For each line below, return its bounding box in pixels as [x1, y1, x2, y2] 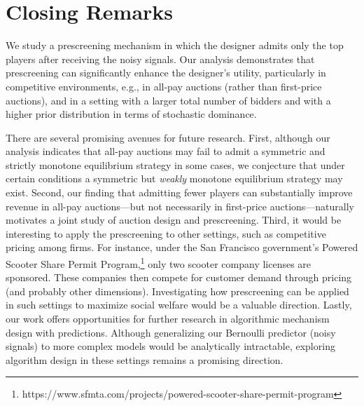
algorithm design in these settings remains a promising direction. [6, 352, 283, 367]
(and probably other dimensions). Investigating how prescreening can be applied [6, 283, 349, 298]
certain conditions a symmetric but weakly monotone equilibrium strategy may [6, 171, 343, 186]
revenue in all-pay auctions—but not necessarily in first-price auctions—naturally [6, 198, 355, 213]
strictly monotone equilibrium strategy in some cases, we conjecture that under [6, 157, 345, 172]
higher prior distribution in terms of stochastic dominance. [6, 107, 257, 121]
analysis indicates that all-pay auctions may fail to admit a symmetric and [6, 144, 325, 158]
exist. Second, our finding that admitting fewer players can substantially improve [6, 185, 353, 200]
